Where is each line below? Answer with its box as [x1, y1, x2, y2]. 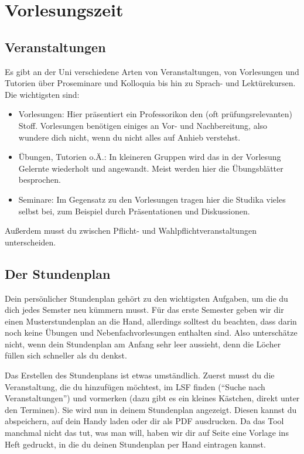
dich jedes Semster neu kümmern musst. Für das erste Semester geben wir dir [5, 303, 284, 316]
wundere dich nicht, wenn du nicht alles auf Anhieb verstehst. [18, 131, 241, 143]
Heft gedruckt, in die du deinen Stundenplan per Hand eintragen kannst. [5, 438, 266, 450]
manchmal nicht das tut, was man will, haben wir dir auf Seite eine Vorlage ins [5, 426, 289, 439]
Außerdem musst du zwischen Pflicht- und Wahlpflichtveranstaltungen [5, 224, 257, 237]
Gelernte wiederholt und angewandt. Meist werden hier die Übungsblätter [18, 162, 283, 174]
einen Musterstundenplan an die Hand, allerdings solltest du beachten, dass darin [5, 315, 297, 327]
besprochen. [18, 173, 61, 186]
